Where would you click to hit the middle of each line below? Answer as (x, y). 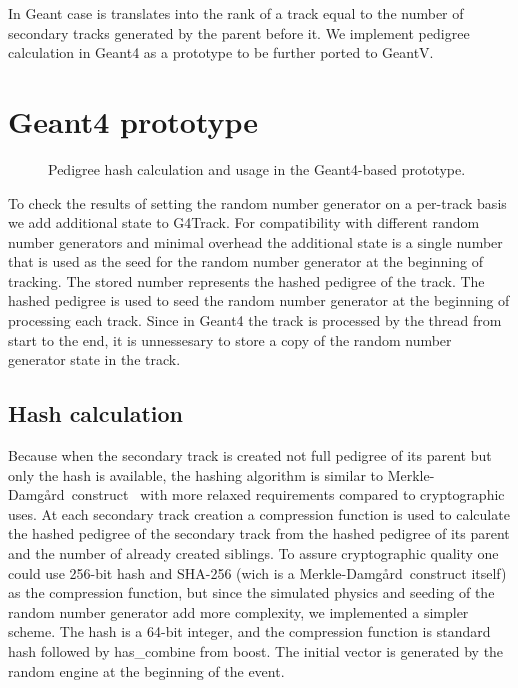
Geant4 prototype (133, 120)
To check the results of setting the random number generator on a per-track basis (257, 202)
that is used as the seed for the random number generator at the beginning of (245, 261)
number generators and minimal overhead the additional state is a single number (255, 241)
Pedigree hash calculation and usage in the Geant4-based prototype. (257, 168)
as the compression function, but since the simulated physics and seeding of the (251, 592)
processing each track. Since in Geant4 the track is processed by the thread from (255, 320)
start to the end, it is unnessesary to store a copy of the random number (230, 339)
